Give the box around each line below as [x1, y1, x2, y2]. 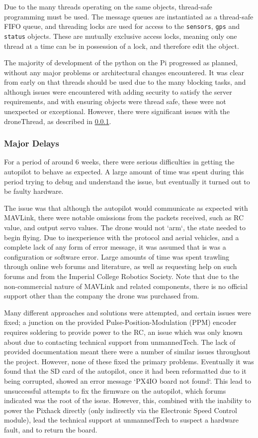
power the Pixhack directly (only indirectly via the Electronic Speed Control [4, 405, 237, 415]
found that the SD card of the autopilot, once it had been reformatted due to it [4, 366, 247, 376]
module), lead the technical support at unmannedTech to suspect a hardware [4, 415, 239, 425]
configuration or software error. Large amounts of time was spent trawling [4, 251, 230, 262]
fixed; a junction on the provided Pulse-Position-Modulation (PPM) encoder [4, 317, 237, 327]
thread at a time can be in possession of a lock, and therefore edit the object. [4, 40, 239, 51]
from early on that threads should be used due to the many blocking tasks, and [4, 77, 246, 87]
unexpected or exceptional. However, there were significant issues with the [4, 106, 230, 117]
